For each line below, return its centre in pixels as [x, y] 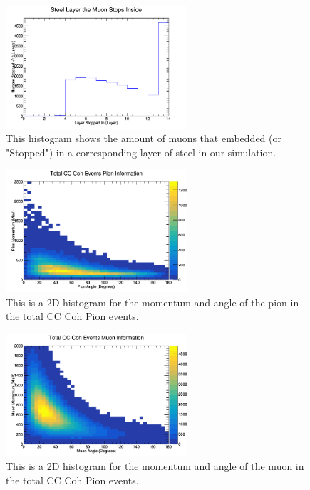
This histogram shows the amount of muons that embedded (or [144, 138]
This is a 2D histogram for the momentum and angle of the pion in [153, 302]
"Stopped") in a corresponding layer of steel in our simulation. [141, 152]
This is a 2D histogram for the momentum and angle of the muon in [155, 466]
